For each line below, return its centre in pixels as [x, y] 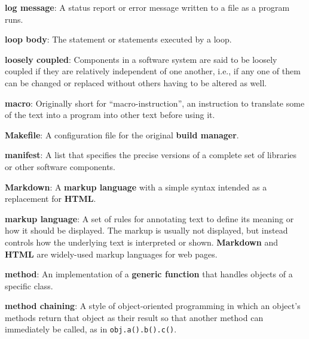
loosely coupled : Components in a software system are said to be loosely [141, 59]
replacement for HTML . [51, 199]
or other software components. [60, 166]
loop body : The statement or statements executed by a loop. [118, 39]
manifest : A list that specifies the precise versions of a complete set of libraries [151, 155]
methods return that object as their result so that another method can [134, 317]
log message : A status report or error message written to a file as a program [147, 7]
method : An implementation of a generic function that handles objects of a [149, 274]
